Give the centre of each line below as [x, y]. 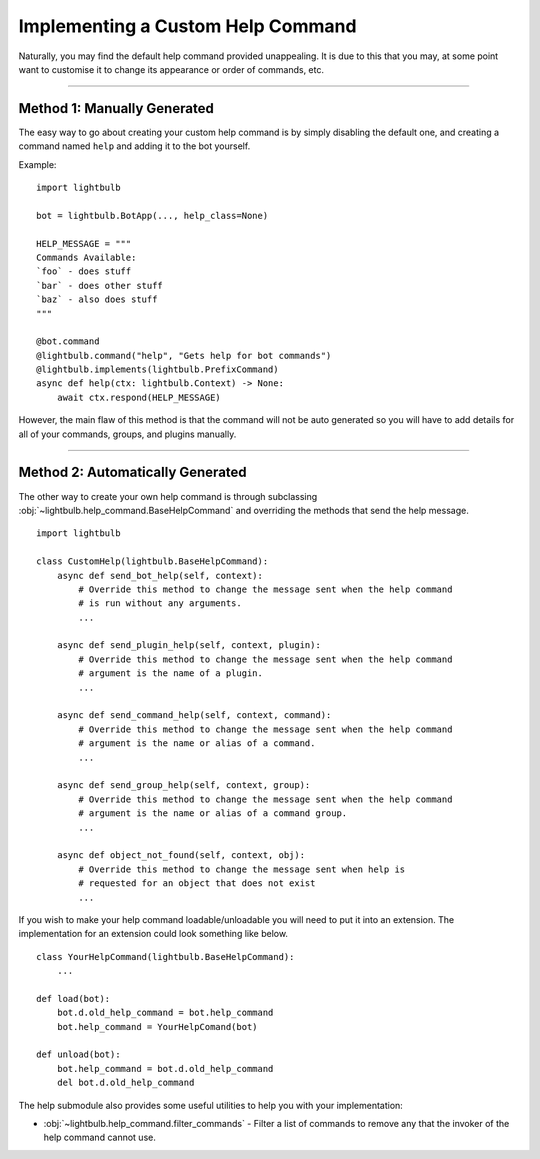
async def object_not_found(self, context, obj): [180, 855]
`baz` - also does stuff [97, 299]
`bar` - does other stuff [100, 285]
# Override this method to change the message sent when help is [242, 869]
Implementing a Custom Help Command [187, 26]
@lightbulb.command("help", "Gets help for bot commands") [184, 355]
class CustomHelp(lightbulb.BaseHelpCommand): [152, 561]
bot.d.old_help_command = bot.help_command [165, 1013]
